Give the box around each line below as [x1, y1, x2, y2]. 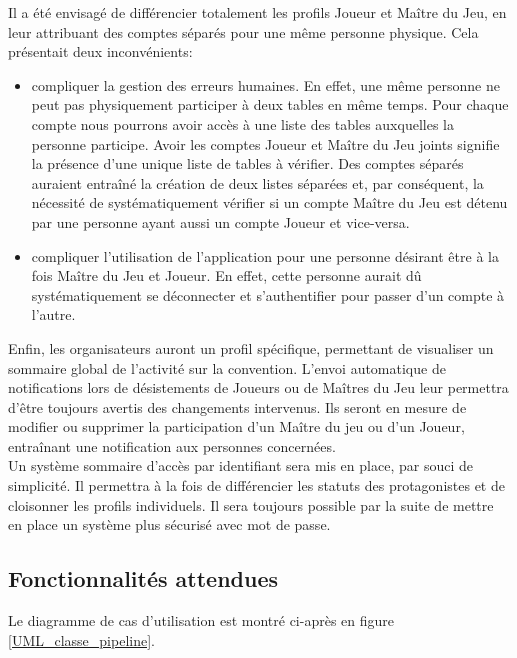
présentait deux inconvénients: [8, 41, 193, 62]
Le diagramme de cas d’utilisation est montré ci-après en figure [8, 610, 395, 631]
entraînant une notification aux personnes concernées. [8, 435, 336, 456]
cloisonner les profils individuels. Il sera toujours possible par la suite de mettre [8, 494, 494, 515]
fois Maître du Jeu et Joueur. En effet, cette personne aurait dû [31, 265, 422, 286]
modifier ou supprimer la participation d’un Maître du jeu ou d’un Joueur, [8, 416, 465, 437]
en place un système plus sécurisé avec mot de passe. [8, 514, 331, 535]
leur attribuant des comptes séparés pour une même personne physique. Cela [8, 21, 479, 42]
